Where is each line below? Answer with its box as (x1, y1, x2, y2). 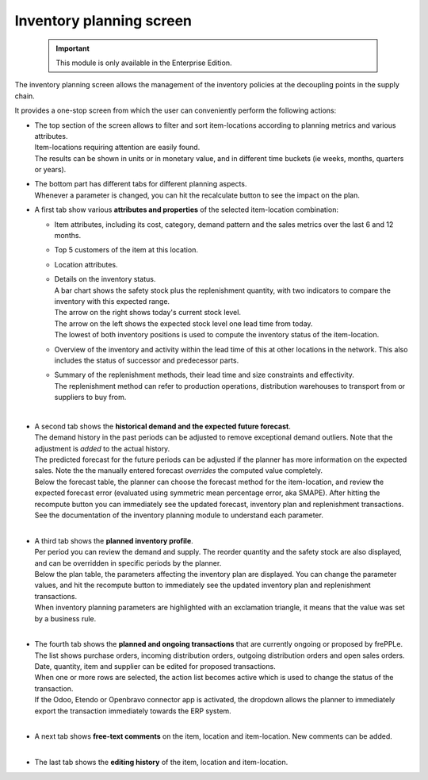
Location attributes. (54, 259, 118, 269)
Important (55, 44, 90, 53)
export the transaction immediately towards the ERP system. (34, 706, 231, 716)
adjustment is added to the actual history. (34, 444, 170, 453)
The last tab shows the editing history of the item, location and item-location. (34, 758, 289, 767)
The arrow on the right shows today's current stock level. (54, 308, 242, 317)
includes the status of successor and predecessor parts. (54, 355, 239, 365)
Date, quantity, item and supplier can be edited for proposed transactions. (34, 662, 277, 671)
